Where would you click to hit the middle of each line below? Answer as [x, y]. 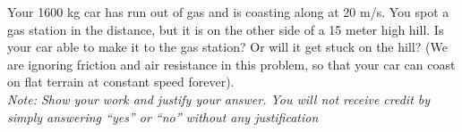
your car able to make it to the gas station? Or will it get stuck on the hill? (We [227, 47]
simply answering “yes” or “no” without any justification [163, 116]
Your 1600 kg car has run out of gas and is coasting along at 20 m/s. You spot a [228, 12]
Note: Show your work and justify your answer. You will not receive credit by [219, 99]
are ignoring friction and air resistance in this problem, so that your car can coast [231, 64]
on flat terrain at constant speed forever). [121, 82]
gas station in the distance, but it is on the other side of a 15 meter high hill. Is [226, 29]
